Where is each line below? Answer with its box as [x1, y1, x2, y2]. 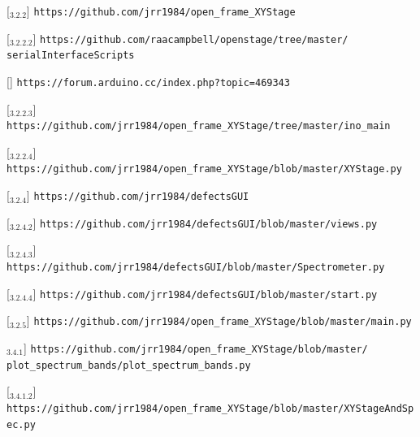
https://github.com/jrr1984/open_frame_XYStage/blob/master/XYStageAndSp [6, 402, 414, 414]
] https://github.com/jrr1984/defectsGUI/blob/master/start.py [32, 284, 378, 301]
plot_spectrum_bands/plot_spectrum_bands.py [6, 359, 251, 371]
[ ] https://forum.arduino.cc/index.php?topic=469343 [6, 72, 290, 89]
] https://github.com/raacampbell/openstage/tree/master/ [32, 29, 349, 46]
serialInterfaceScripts [6, 50, 135, 62]
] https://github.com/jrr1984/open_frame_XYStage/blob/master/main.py [26, 312, 412, 329]
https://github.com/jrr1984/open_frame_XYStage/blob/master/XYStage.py [6, 163, 402, 175]
